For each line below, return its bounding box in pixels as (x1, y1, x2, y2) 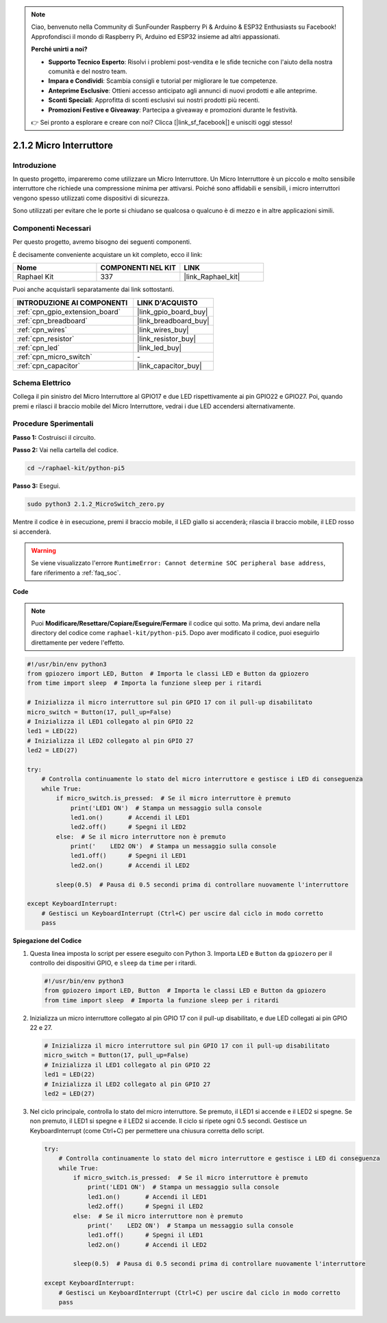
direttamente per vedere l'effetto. (31, 638, 125, 647)
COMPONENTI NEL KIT (100, 263, 176, 273)
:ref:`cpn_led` (16, 343, 60, 352)
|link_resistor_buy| (137, 334, 197, 343)
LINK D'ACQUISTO (137, 298, 198, 308)
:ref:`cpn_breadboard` (16, 316, 88, 325)
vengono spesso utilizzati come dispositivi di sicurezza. (12, 194, 170, 202)
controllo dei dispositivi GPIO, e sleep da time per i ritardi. (29, 959, 197, 967)
